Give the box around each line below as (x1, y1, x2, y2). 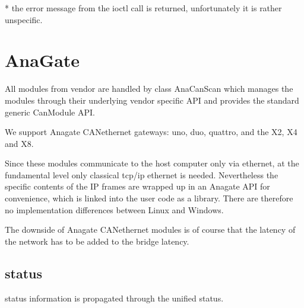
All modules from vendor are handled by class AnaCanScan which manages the (5, 82, 293, 95)
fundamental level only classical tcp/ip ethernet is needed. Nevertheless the (5, 168, 278, 181)
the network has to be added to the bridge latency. (5, 235, 189, 247)
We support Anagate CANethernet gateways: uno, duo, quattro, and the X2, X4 (5, 126, 297, 138)
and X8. (5, 137, 34, 149)
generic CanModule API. (5, 105, 95, 118)
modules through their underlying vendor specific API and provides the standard (5, 94, 299, 106)
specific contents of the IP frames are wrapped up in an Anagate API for (5, 180, 270, 192)
